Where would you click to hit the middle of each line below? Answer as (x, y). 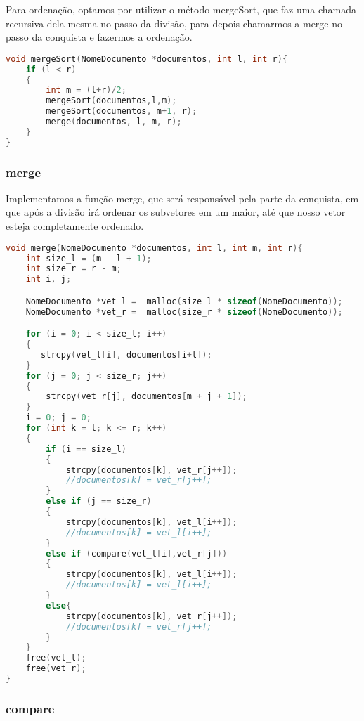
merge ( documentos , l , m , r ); (114, 122)
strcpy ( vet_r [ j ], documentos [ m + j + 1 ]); (147, 397)
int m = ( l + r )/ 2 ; (86, 90)
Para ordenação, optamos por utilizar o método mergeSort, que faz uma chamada (181, 9)
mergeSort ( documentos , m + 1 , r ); (122, 111)
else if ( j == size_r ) (99, 501)
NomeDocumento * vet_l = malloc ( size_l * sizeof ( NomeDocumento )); (184, 301)
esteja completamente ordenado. (75, 226)
